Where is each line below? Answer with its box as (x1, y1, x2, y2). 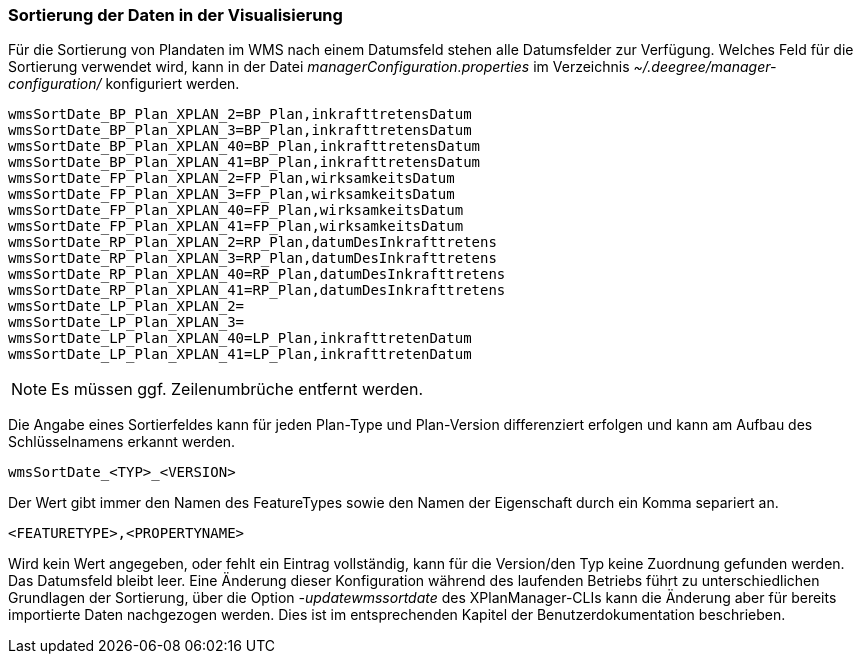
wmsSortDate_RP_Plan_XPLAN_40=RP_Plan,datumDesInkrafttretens (8, 266, 506, 283)
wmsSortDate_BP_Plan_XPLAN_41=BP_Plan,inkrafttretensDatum (8, 154, 481, 171)
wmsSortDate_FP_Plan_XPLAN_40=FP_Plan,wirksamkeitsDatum (8, 202, 464, 219)
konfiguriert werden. (105, 75, 240, 93)
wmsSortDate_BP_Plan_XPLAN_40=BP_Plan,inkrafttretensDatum (8, 138, 481, 155)
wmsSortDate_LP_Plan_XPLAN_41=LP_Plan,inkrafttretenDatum (8, 346, 472, 363)
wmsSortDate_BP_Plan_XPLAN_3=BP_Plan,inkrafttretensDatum (8, 122, 472, 139)
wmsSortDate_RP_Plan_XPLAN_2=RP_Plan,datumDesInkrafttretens (8, 234, 497, 251)
